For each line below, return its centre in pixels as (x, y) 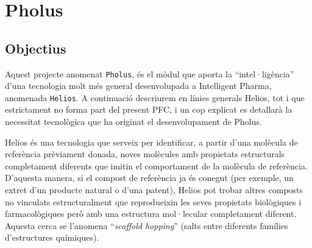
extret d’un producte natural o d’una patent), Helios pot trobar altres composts (154, 190)
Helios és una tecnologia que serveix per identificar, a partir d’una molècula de (151, 142)
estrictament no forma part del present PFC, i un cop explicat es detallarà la (149, 109)
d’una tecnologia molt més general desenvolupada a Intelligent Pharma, (138, 86)
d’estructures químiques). (52, 237)
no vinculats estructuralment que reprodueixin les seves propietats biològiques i (153, 201)
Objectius (36, 48)
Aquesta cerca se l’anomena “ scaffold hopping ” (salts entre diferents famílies (147, 225)
